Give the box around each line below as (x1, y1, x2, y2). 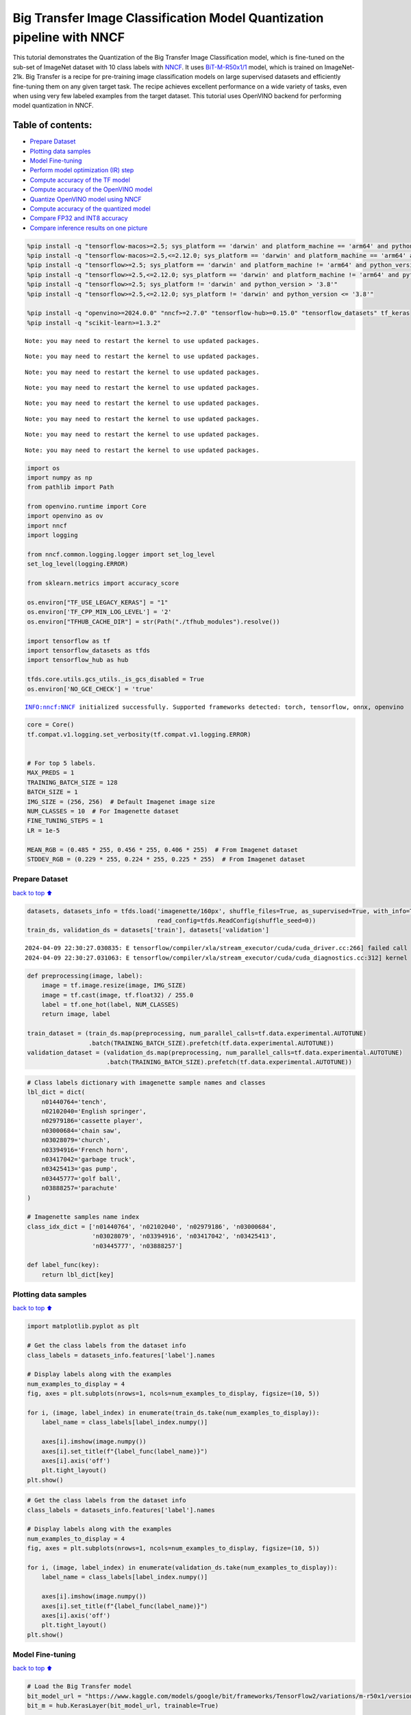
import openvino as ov (27, 512, 103, 520)
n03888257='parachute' (41, 1184, 118, 1192)
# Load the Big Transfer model (27, 1683, 133, 1690)
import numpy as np (27, 473, 92, 482)
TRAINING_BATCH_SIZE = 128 (27, 779, 118, 786)
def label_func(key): (27, 1261, 100, 1269)
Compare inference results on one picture (29, 224, 148, 232)
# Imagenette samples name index (27, 1213, 140, 1221)
